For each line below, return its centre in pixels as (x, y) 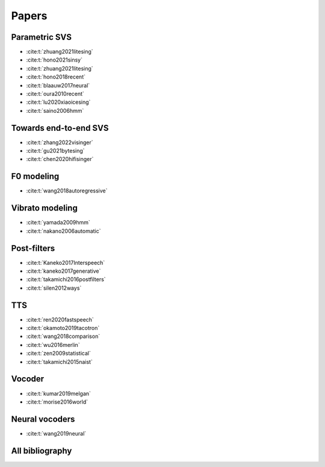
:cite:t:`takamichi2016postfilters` (66, 279)
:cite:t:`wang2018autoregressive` (67, 191)
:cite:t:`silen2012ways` (54, 288)
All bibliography (42, 450)
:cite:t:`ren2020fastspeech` (60, 319)
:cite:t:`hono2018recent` (56, 77)
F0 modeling (35, 176)
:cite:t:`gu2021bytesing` (55, 151)
